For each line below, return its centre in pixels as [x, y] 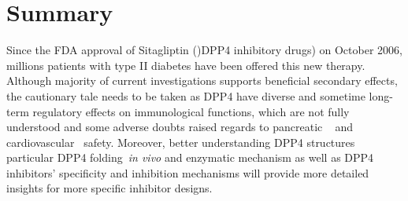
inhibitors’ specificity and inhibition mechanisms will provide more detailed [188, 172]
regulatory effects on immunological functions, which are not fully [191, 111]
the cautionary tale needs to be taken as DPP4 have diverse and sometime [186, 95]
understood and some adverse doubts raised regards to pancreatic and [180, 127]
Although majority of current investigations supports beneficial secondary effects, [202, 80]
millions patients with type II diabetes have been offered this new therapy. [186, 65]
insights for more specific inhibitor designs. [109, 188]
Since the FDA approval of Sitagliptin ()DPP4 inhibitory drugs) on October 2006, [204, 50]
